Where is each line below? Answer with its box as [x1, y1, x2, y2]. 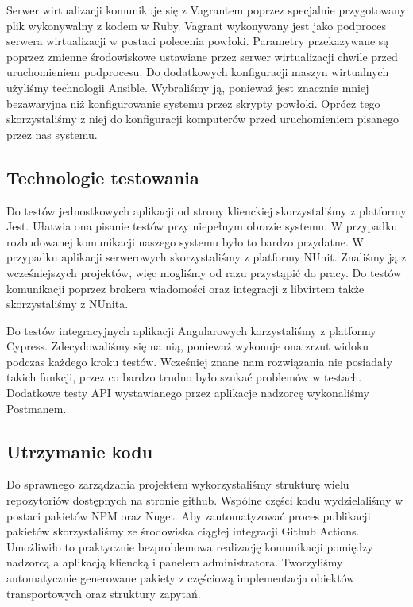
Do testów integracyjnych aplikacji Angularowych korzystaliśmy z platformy [6, 322, 376, 338]
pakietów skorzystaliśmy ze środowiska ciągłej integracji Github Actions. [6, 523, 360, 539]
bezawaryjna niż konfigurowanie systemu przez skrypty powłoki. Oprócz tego [6, 95, 380, 111]
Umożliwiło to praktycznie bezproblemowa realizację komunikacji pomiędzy [6, 538, 373, 555]
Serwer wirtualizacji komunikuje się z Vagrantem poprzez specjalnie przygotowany [6, 2, 406, 17]
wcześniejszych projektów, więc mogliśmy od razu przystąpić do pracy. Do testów [6, 264, 402, 280]
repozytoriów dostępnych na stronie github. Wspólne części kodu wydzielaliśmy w [6, 492, 403, 508]
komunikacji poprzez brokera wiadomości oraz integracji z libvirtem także [6, 280, 365, 296]
